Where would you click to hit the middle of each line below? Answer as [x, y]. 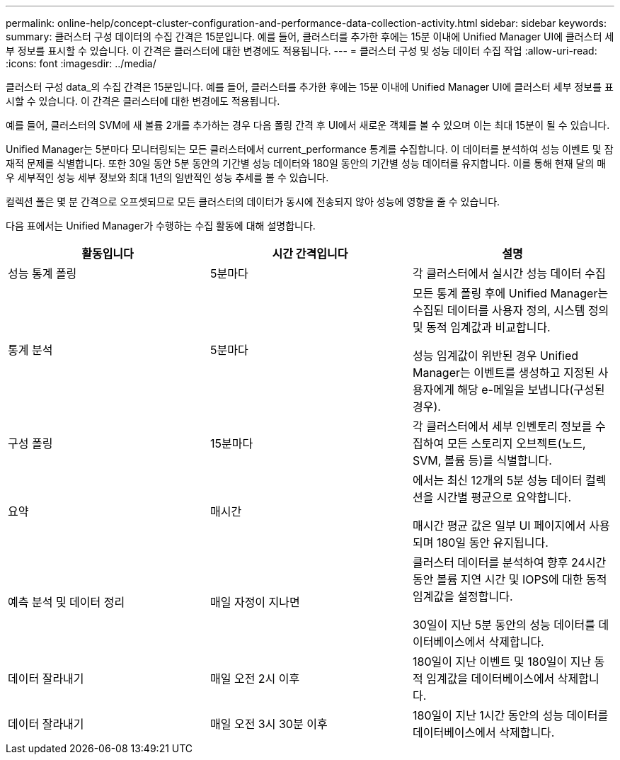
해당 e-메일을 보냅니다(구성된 [531, 390]
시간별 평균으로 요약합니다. [504, 497]
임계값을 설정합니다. [463, 596]
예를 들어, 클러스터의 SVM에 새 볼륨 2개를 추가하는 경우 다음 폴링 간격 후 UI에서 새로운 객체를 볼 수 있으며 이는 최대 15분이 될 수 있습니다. [308, 125]
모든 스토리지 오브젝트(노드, [516, 443]
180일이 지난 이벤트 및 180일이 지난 [502, 662]
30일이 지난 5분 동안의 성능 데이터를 [504, 625]
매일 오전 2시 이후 [255, 679]
